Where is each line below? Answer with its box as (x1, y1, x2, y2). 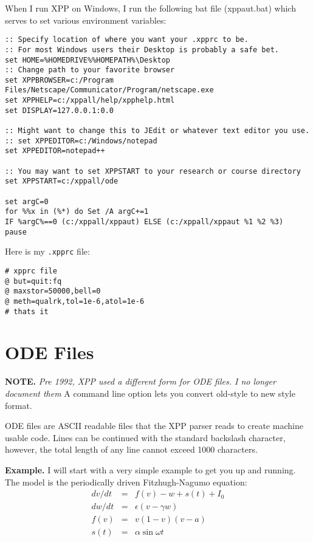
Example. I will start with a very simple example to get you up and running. (5, 463, 296, 476)
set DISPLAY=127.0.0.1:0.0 (5, 106, 114, 115)
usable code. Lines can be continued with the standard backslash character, (5, 431, 286, 444)
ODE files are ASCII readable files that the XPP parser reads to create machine (5, 419, 303, 432)
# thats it (5, 307, 49, 316)
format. (5, 399, 32, 411)
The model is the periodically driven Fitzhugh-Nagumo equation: (5, 475, 247, 488)
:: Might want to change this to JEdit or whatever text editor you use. (5, 126, 310, 135)
